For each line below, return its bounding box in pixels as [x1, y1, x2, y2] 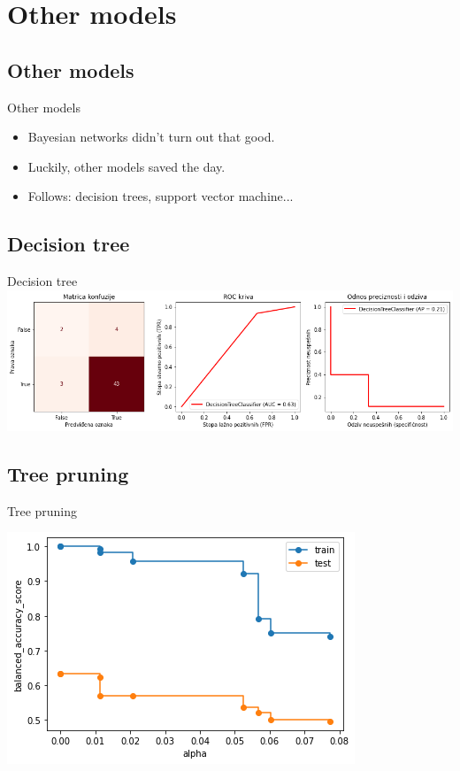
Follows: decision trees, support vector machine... [27, 187, 294, 205]
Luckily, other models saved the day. [27, 157, 226, 175]
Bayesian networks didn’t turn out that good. [27, 127, 275, 146]
